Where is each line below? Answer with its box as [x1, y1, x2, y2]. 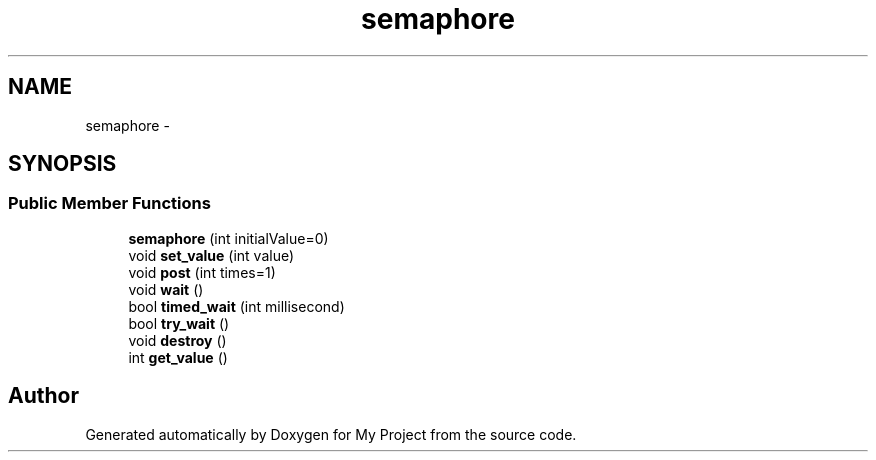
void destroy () [128, 331, 227, 349]
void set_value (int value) [128, 246, 295, 264]
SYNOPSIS [8, 151, 117, 177]
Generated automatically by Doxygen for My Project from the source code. [85, 425, 577, 443]
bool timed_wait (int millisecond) [128, 297, 345, 315]
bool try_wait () [128, 314, 230, 332]
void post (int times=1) [128, 263, 276, 281]
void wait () [128, 280, 204, 298]
